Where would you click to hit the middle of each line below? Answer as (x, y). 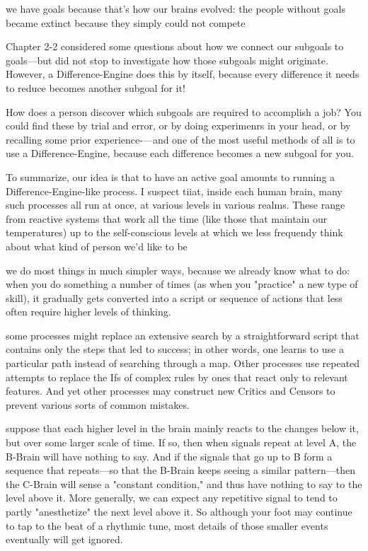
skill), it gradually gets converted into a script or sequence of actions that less (174, 297)
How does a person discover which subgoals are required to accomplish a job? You (184, 111)
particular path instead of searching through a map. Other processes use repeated (183, 363)
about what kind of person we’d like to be (97, 246)
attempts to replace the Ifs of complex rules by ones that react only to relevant (177, 377)
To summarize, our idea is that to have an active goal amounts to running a (171, 176)
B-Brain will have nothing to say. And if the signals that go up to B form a (169, 456)
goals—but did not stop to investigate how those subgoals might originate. (167, 60)
